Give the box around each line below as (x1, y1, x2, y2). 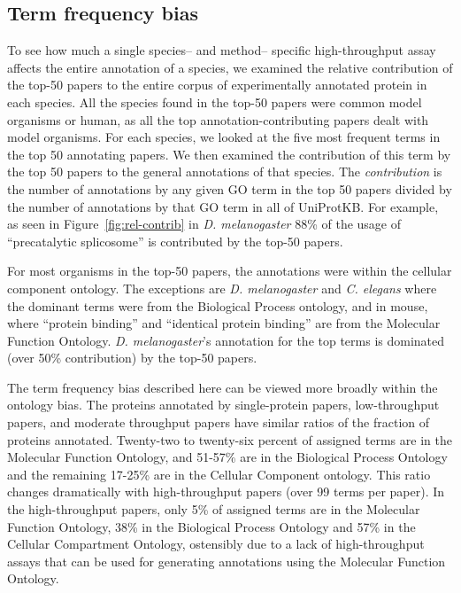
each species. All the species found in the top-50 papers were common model (7, 92, 422, 111)
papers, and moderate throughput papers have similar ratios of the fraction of (7, 413, 430, 432)
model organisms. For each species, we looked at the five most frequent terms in (7, 128, 441, 146)
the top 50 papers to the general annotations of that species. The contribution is (7, 162, 442, 181)
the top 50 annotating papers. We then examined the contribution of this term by (7, 144, 451, 163)
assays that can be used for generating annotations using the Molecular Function (7, 551, 446, 570)
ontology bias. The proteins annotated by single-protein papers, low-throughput (7, 395, 440, 414)
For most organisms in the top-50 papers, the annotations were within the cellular (7, 261, 452, 280)
